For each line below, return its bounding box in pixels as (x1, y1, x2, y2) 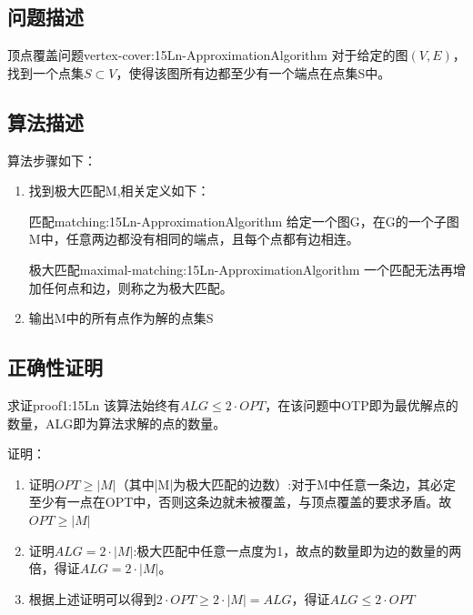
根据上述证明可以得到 (28, 589, 156, 608)
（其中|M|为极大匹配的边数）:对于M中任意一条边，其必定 (116, 474, 457, 493)
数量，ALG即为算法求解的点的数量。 (7, 413, 226, 432)
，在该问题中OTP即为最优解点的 (265, 395, 458, 414)
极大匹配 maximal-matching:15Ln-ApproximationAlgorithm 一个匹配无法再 (28, 259, 454, 278)
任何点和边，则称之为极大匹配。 (41, 277, 233, 297)
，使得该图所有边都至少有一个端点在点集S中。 (116, 63, 391, 82)
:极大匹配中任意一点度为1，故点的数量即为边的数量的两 (133, 540, 462, 560)
